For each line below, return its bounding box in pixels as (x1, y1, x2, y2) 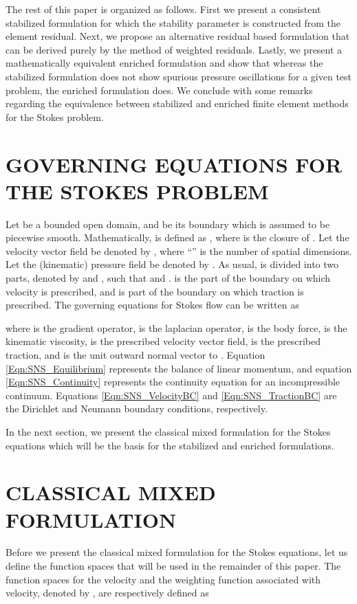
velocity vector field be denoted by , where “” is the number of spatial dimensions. (6, 243, 352, 258)
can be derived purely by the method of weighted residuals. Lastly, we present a (6, 42, 343, 56)
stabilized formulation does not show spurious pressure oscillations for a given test (6, 69, 352, 83)
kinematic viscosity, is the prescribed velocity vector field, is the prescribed (6, 334, 321, 348)
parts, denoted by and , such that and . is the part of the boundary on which (6, 271, 331, 285)
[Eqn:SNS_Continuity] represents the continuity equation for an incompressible (6, 374, 340, 389)
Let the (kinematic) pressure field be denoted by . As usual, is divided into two (6, 257, 339, 271)
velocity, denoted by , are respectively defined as (6, 585, 209, 600)
